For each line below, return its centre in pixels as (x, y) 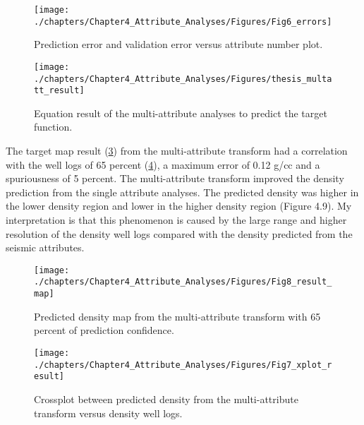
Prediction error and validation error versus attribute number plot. (178, 44)
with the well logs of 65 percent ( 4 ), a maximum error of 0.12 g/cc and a (163, 164)
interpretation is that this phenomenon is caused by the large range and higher (176, 220)
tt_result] (59, 91)
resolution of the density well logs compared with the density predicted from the (179, 233)
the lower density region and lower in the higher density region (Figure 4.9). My (179, 206)
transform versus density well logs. (108, 413)
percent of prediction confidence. (104, 330)
